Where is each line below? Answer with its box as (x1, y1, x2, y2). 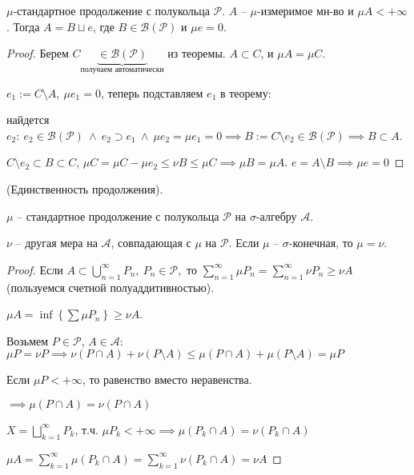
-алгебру (255, 207, 297, 224)
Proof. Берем (6, 45, 69, 62)
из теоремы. (167, 45, 226, 62)
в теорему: (219, 84, 271, 101)
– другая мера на (15, 234, 98, 251)
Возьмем (6, 332, 49, 349)
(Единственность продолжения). (6, 181, 163, 197)
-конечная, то (288, 234, 353, 251)
